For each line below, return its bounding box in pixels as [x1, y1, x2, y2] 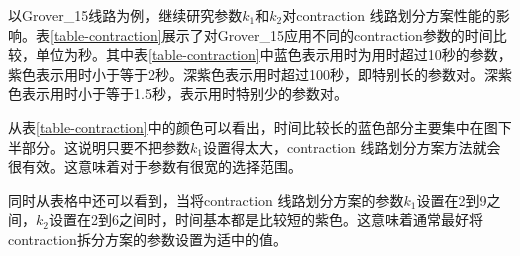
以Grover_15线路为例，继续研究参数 [8, 5, 243, 25]
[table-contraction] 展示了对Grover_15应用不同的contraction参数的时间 [50, 24, 493, 45]
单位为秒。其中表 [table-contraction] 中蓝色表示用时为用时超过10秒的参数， [35, 44, 512, 65]
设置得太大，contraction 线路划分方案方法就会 [202, 136, 501, 157]
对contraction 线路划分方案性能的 [282, 5, 496, 25]
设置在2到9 [416, 189, 487, 210]
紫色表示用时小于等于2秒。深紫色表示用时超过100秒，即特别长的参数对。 [8, 63, 484, 84]
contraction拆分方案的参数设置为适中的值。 [8, 228, 287, 249]
